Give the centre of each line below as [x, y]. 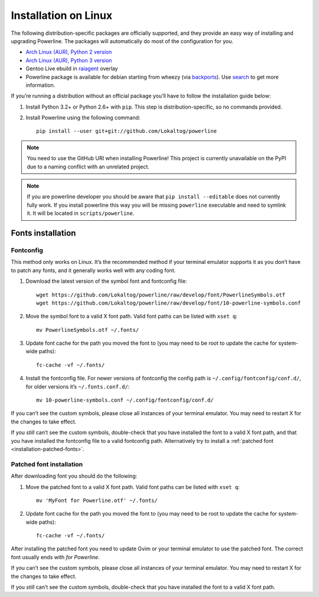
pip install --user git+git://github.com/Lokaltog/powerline [126, 131]
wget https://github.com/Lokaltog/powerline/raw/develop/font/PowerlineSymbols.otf [161, 295]
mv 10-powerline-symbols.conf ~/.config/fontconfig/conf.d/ [125, 400]
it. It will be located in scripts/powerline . [81, 213]
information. [40, 85]
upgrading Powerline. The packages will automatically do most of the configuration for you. [122, 41]
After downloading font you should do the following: [74, 476]
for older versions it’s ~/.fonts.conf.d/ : [78, 386]
